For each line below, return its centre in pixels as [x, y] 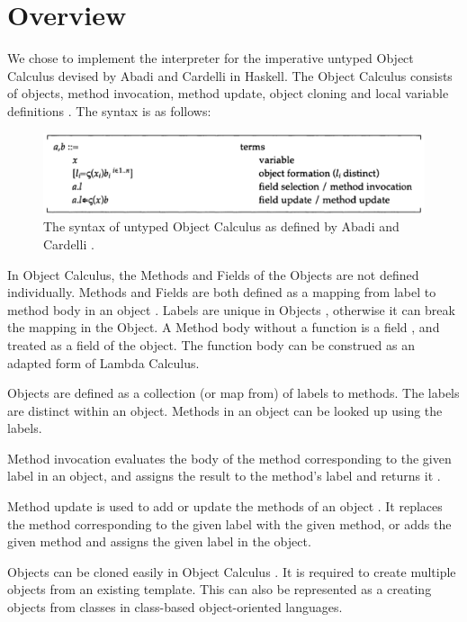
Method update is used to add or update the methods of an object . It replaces [225, 506]
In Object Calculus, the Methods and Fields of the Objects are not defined [213, 274]
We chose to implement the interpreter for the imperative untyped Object [211, 58]
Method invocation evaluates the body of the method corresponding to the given [229, 458]
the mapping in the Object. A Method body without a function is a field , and [224, 327]
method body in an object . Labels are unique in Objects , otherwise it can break [231, 309]
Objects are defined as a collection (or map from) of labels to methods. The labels [233, 393]
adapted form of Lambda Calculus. [103, 362]
